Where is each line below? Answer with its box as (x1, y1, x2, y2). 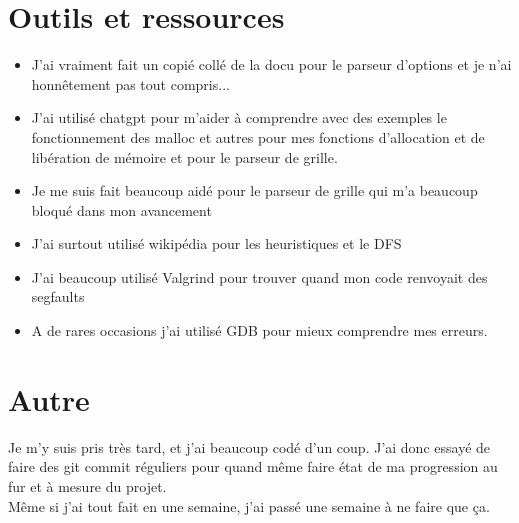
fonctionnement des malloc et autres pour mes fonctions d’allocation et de (31, 126, 485, 147)
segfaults (31, 286, 85, 307)
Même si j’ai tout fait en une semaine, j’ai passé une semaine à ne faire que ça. (8, 495, 490, 516)
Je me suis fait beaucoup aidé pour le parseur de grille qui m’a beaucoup (31, 180, 478, 201)
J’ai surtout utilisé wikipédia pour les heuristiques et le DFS (31, 233, 402, 254)
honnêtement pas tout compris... (31, 73, 230, 94)
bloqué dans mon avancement (31, 199, 212, 220)
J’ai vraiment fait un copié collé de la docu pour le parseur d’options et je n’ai (31, 54, 512, 75)
